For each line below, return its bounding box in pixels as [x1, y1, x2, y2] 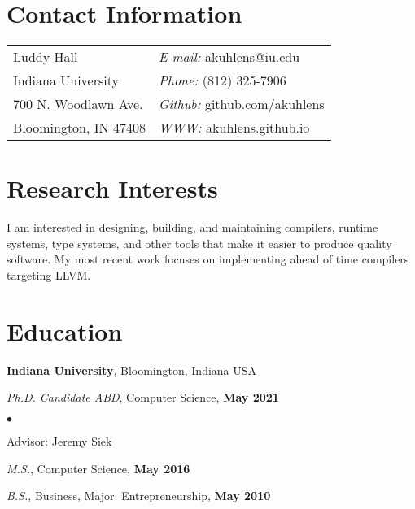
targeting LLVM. [7, 267, 91, 284]
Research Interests [7, 172, 218, 205]
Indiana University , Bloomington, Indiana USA [7, 361, 257, 378]
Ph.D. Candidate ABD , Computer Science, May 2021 [7, 389, 279, 406]
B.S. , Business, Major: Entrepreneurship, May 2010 [7, 487, 271, 504]
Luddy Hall [13, 47, 78, 67]
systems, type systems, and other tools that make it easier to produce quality [7, 234, 392, 251]
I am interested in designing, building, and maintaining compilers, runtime [7, 219, 378, 236]
